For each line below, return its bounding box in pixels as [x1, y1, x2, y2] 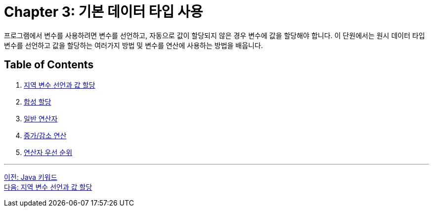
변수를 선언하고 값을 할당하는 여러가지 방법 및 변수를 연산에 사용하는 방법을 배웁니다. [4, 41, 263, 50]
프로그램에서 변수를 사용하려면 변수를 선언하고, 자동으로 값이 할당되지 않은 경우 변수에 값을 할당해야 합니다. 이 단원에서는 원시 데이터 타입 [4, 31, 425, 40]
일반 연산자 [24, 114, 58, 123]
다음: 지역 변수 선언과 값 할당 [4, 182, 92, 191]
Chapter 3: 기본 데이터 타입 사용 [4, 3, 203, 20]
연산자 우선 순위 [24, 148, 73, 157]
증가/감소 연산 [24, 131, 67, 140]
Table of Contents [4, 58, 94, 71]
